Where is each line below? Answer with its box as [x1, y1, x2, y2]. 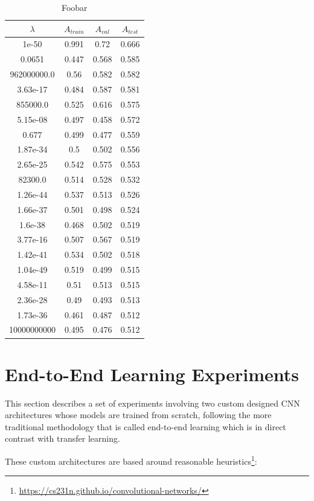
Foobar [61, 1, 88, 13]
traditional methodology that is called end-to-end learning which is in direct [5, 420, 286, 433]
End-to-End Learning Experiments [5, 361, 300, 386]
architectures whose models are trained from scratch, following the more [5, 408, 272, 421]
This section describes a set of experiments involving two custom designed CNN [5, 396, 300, 409]
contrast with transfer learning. [5, 432, 120, 445]
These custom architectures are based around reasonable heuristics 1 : [5, 453, 257, 467]
